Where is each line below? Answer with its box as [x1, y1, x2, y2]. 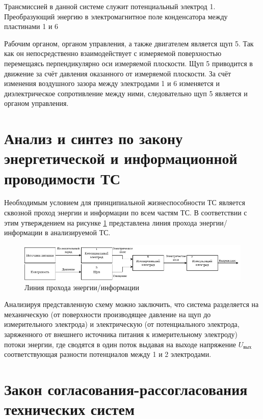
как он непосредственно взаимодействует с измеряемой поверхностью [4, 48, 222, 59]
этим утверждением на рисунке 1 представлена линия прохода [4, 217, 197, 228]
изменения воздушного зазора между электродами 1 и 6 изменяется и [4, 78, 220, 89]
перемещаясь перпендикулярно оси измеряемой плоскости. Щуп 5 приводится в [4, 58, 253, 68]
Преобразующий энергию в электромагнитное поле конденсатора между [4, 11, 228, 21]
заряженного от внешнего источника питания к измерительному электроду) [4, 329, 238, 340]
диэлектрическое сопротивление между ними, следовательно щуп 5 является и [4, 88, 248, 98]
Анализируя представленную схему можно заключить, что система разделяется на [4, 299, 259, 310]
